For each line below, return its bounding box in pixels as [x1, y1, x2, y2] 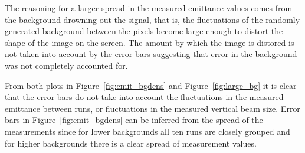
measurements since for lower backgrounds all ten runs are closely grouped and [5, 125, 290, 137]
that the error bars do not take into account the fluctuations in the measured [5, 91, 284, 103]
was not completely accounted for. [5, 59, 128, 71]
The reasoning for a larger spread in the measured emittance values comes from [5, 2, 293, 14]
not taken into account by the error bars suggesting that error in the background [5, 48, 297, 60]
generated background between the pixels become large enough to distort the [5, 25, 283, 37]
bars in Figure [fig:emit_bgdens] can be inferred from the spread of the [5, 114, 263, 126]
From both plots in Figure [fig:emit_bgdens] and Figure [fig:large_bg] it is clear [5, 79, 297, 91]
